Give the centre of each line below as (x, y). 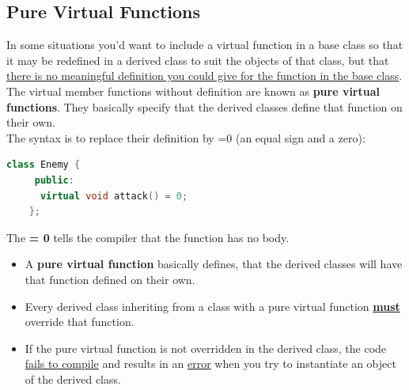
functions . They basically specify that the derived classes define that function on (204, 106)
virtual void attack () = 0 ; (114, 196)
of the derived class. (73, 379)
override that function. (80, 322)
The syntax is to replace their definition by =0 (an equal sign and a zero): (186, 137)
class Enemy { (44, 165)
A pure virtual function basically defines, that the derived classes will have (214, 264)
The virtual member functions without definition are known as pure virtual (193, 91)
